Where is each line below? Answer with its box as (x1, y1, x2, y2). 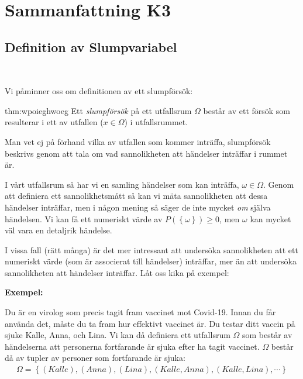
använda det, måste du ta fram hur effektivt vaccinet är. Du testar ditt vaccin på (5, 317, 295, 329)
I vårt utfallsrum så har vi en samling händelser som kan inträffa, (5, 178, 239, 190)
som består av (242, 329, 292, 341)
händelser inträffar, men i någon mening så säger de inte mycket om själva (5, 201, 271, 213)
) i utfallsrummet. (124, 116, 188, 128)
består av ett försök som (203, 104, 291, 116)
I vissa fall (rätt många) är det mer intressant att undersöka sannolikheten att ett (5, 243, 298, 256)
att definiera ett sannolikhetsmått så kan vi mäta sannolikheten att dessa (5, 189, 268, 202)
